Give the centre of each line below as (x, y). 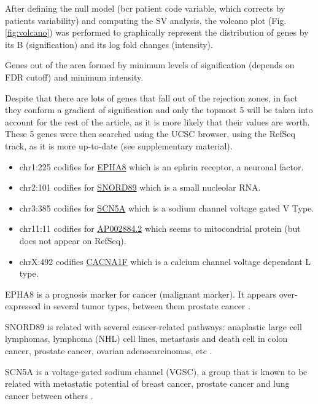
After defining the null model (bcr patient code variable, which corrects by (145, 8)
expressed (23, 306)
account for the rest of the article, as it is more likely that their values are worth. (157, 121)
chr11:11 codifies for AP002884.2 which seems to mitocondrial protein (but (160, 228)
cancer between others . (49, 395)
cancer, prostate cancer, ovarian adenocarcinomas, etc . (109, 351)
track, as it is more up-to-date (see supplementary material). (119, 145)
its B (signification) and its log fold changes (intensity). (109, 44)
